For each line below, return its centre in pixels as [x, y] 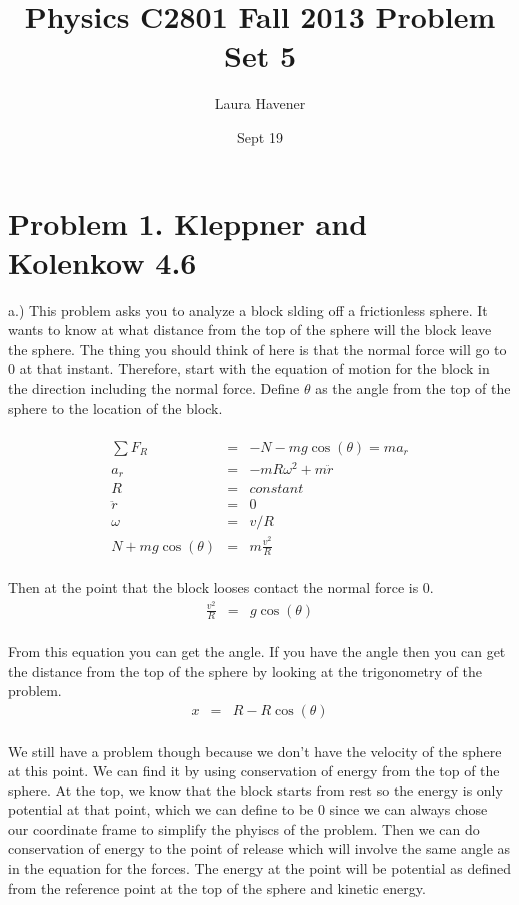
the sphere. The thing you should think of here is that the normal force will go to [257, 348]
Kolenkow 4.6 [102, 261]
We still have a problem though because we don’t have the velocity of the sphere [255, 750]
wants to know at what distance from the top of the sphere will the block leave [250, 329]
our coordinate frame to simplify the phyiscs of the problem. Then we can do [244, 828]
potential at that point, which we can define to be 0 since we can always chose [248, 809]
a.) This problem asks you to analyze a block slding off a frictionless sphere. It [248, 309]
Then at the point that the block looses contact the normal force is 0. [221, 586]
